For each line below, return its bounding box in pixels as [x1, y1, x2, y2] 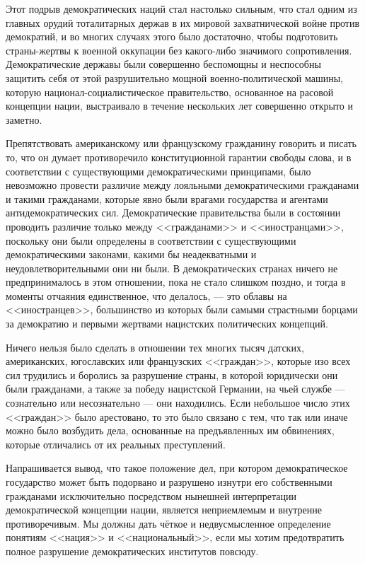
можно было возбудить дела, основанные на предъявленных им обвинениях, [6, 423, 335, 438]
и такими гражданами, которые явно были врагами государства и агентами [6, 191, 328, 206]
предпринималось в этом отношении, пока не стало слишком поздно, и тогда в [6, 274, 346, 289]
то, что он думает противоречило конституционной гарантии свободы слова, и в [6, 149, 352, 164]
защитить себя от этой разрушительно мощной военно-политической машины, [6, 70, 343, 85]
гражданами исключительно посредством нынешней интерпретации [6, 488, 297, 503]
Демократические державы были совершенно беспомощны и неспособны [6, 57, 321, 71]
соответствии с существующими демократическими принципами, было [6, 163, 311, 178]
